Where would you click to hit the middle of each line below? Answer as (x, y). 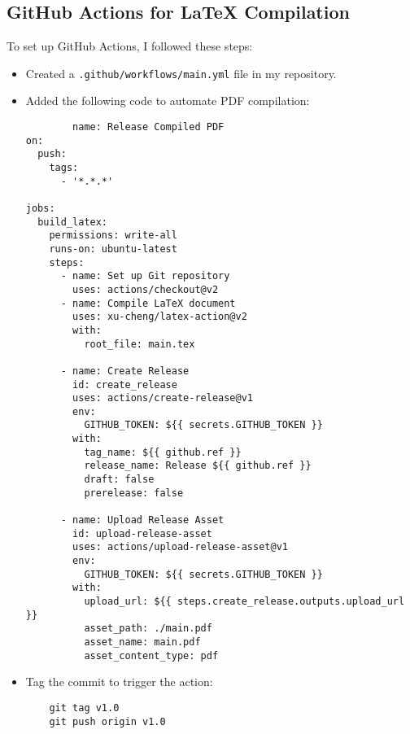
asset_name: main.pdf (142, 642)
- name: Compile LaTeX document (148, 303)
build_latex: (73, 222)
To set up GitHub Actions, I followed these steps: (130, 46)
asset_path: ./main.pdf (148, 629)
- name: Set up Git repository (145, 276)
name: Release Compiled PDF (148, 127)
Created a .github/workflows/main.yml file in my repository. (181, 73)
